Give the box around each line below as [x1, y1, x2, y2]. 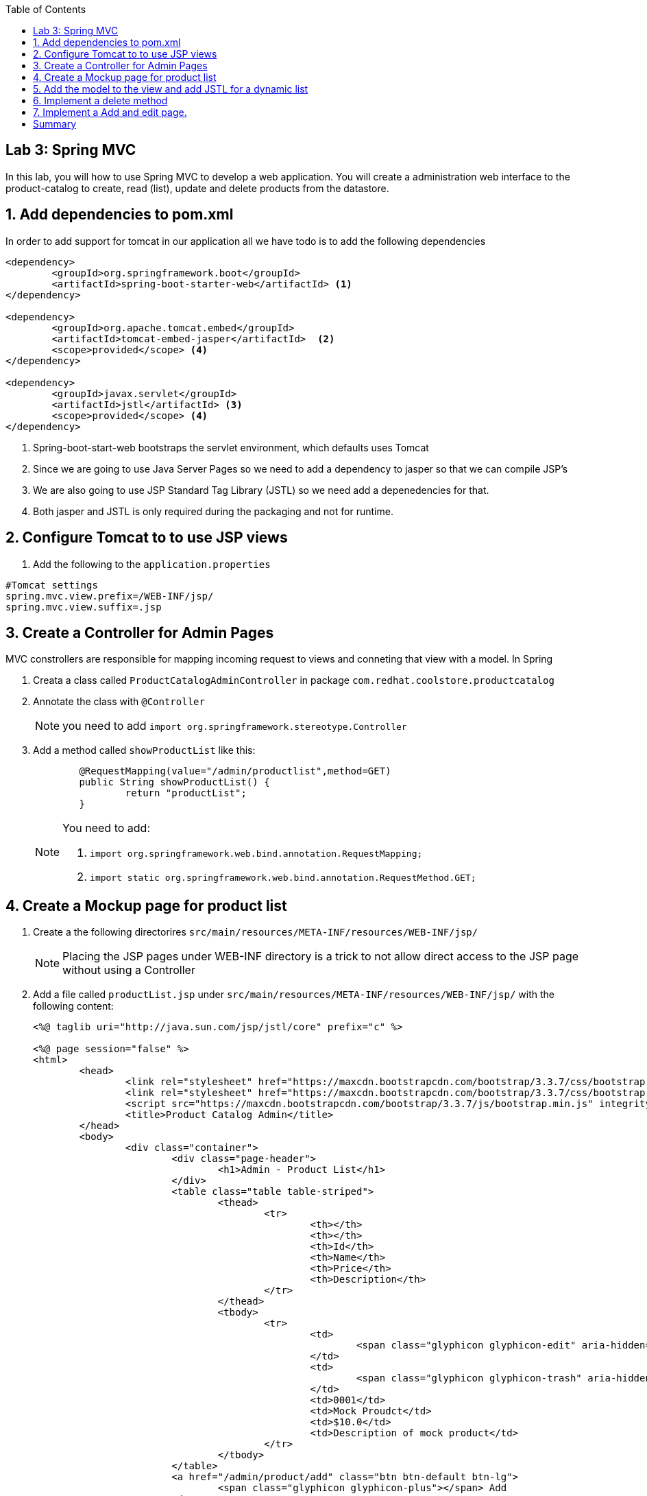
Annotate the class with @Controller [33, 696, 205, 708]
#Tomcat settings [5, 579, 98, 591]
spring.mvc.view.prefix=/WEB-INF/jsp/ [5, 590, 214, 602]
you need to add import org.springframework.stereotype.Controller [62, 719, 407, 733]
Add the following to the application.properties [33, 558, 271, 570]
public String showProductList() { [79, 776, 270, 788]
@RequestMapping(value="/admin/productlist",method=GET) [79, 765, 391, 777]
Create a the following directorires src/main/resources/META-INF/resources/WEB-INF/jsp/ [33, 926, 478, 938]
